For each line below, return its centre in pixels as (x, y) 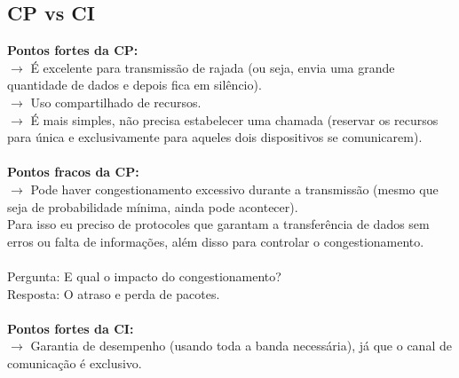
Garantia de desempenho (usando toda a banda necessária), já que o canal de (241, 346)
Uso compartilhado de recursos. (116, 102)
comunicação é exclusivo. (75, 362)
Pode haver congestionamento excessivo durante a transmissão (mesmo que (234, 189)
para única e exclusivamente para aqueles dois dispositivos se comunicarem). (215, 137)
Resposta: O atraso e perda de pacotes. (114, 293)
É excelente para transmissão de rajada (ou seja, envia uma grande (213, 67)
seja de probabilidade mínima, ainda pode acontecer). (153, 206)
